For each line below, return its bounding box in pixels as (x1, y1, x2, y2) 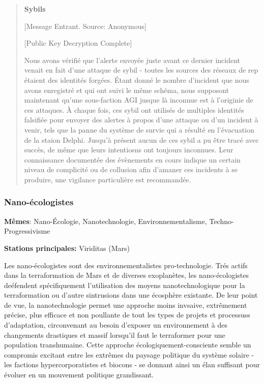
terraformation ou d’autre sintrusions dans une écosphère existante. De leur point (4, 290, 258, 300)
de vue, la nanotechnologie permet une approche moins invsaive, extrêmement (4, 299, 247, 310)
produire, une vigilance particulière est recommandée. (24, 174, 191, 184)
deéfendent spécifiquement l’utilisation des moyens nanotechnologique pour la (4, 279, 245, 290)
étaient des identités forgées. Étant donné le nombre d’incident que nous (24, 74, 249, 85)
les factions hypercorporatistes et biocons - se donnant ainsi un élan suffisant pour (4, 359, 260, 370)
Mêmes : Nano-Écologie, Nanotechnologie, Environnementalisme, (4, 215, 207, 226)
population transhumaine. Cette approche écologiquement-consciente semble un (4, 339, 251, 350)
